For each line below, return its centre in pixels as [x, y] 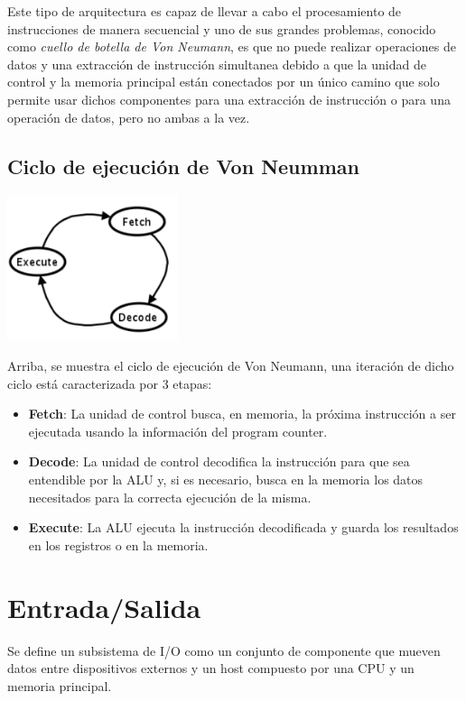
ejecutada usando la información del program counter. [178, 431]
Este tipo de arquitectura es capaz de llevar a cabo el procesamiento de [205, 11]
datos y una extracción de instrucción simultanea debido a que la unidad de [217, 64]
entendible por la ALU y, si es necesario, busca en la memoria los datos [226, 480]
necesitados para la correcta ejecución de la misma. [170, 497]
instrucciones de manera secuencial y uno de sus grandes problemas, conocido [222, 28]
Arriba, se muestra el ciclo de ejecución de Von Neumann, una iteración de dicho [231, 366]
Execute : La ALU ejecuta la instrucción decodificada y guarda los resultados [243, 527]
